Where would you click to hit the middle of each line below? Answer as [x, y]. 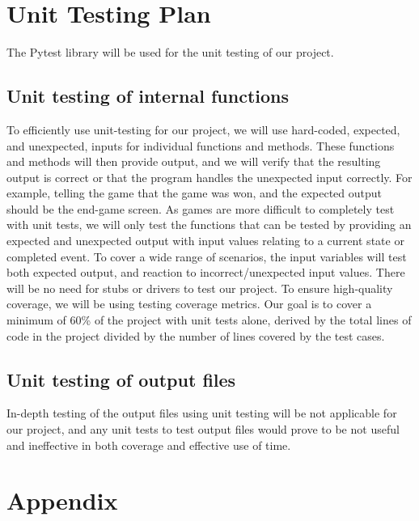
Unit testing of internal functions [148, 96]
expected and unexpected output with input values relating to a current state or [205, 241]
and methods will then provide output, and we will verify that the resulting [194, 161]
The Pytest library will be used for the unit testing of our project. [170, 52]
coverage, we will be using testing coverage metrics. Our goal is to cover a [189, 304]
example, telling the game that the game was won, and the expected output [194, 193]
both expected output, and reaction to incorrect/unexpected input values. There [206, 272]
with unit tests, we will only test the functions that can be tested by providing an [209, 224]
